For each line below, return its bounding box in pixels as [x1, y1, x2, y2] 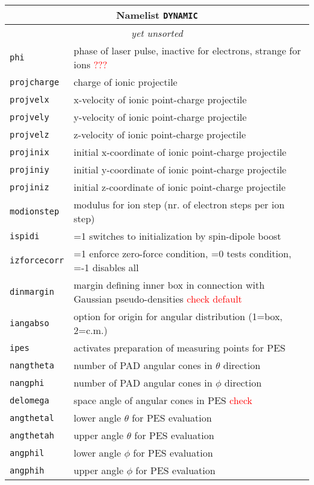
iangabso [10, 318, 50, 328]
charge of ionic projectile [74, 75, 178, 89]
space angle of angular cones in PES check [74, 393, 252, 407]
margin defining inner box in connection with [74, 278, 265, 292]
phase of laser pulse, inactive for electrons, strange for [74, 43, 301, 57]
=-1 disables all [74, 260, 139, 274]
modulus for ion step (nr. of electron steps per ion [74, 198, 285, 211]
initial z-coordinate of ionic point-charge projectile [74, 180, 286, 194]
